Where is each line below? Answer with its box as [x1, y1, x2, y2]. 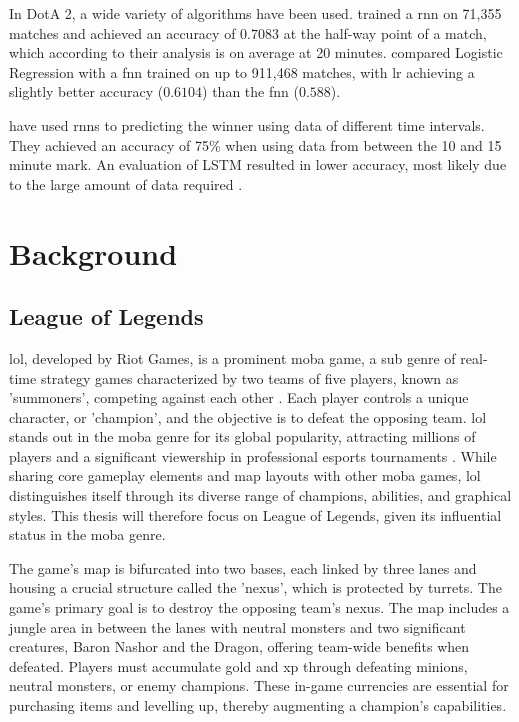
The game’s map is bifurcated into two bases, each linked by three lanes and [9, 557, 477, 578]
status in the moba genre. [9, 524, 166, 545]
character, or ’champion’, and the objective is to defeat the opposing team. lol [9, 406, 487, 427]
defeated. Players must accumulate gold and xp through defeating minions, [9, 655, 468, 676]
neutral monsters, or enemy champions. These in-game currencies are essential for [9, 675, 509, 696]
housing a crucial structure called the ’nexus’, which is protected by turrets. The [9, 577, 502, 598]
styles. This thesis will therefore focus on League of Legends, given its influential [9, 504, 502, 525]
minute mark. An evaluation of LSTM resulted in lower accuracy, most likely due [9, 154, 507, 175]
